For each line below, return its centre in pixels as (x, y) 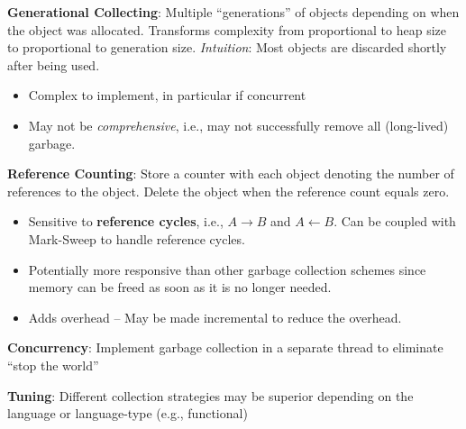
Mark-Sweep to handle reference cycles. (137, 238)
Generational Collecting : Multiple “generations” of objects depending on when (233, 12)
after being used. (54, 64)
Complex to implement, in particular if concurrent (167, 95)
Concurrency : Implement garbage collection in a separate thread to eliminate (225, 347)
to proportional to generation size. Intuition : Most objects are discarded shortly (227, 47)
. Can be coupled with (395, 221)
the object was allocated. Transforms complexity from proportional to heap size (227, 29)
